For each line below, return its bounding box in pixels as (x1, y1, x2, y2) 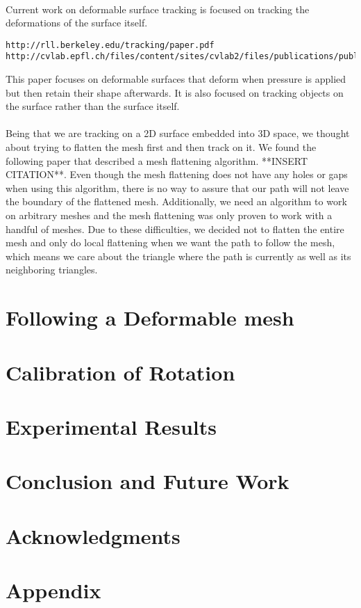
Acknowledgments (6, 521, 180, 550)
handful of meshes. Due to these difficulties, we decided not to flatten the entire (6, 221, 344, 236)
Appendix (6, 576, 101, 605)
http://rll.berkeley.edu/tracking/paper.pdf (6, 40, 215, 50)
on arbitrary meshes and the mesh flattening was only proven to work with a (6, 208, 333, 223)
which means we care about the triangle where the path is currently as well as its (6, 248, 351, 263)
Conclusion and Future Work (6, 467, 289, 495)
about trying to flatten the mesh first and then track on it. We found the (6, 140, 317, 154)
